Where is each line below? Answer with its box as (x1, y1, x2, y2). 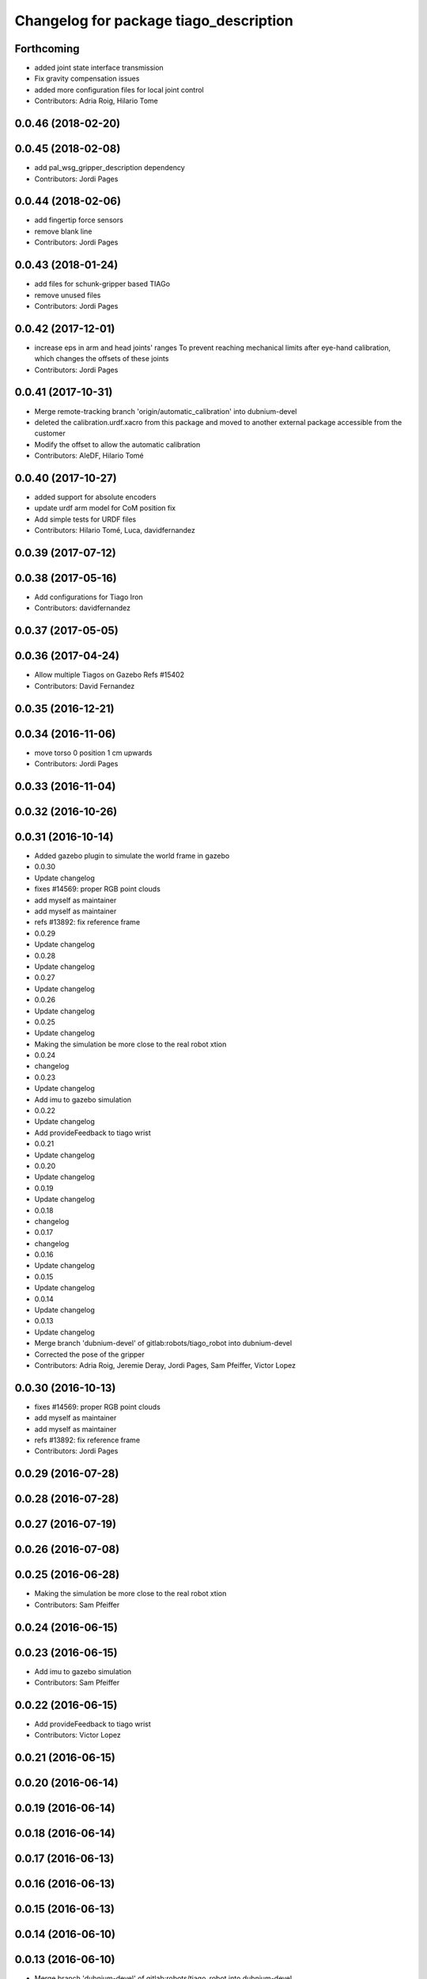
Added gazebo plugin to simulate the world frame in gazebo (34, 851, 230, 860)
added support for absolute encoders (34, 492, 157, 502)
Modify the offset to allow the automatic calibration (34, 439, 201, 449)
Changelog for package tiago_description (14, 12, 294, 29)
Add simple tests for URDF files (34, 515, 137, 524)
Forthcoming (14, 42, 80, 55)
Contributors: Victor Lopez (34, 1730, 122, 1740)
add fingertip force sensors (34, 215, 124, 225)
